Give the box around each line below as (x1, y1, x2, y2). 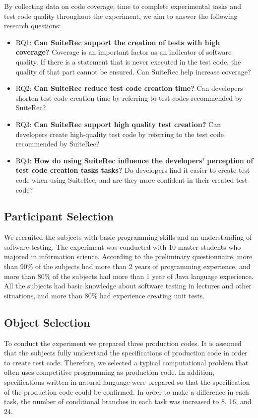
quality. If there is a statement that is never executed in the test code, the (15, 56, 241, 67)
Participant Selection (4, 209, 114, 224)
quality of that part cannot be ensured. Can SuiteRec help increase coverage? (15, 66, 251, 76)
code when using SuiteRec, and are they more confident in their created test (15, 174, 248, 185)
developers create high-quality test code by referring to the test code (15, 129, 224, 139)
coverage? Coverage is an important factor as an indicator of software (15, 47, 232, 57)
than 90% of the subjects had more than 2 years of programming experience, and (4, 261, 251, 272)
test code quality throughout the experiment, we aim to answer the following (4, 10, 238, 21)
